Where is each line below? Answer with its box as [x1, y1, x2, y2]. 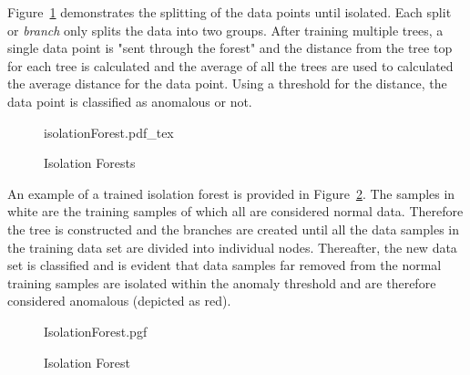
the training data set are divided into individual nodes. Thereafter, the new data [7, 237, 457, 256]
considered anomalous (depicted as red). [7, 291, 231, 310]
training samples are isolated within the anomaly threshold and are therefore [7, 273, 436, 292]
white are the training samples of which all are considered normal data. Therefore [7, 202, 464, 221]
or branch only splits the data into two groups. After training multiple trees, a [7, 20, 444, 39]
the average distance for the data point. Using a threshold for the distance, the [7, 74, 447, 93]
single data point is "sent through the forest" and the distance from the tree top [7, 38, 453, 57]
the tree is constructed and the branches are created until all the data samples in [7, 219, 459, 238]
